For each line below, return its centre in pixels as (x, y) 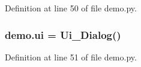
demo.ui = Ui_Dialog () (63, 34)
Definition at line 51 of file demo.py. (71, 57)
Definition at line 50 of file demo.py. (71, 8)
